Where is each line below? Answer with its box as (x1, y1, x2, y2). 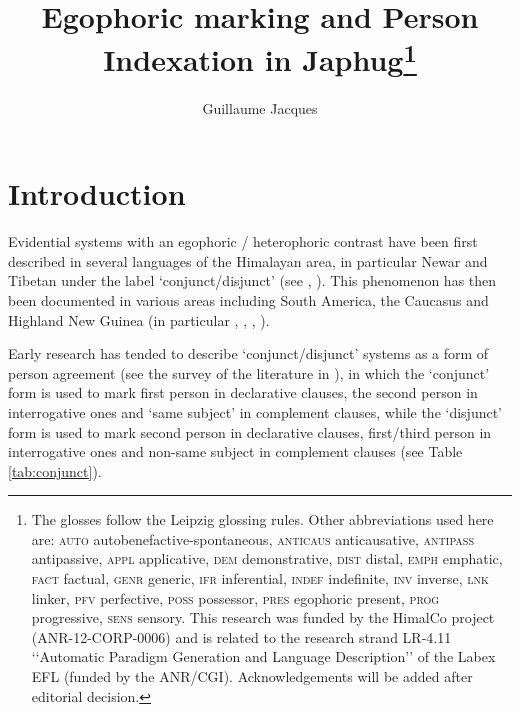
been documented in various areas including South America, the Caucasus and (8, 289, 489, 310)
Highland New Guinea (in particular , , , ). (8, 309, 270, 330)
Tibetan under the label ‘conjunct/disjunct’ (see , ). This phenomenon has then (8, 270, 497, 291)
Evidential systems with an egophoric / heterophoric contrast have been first (8, 231, 478, 252)
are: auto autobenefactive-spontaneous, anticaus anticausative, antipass (31, 528, 474, 549)
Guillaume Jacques (202, 97, 318, 118)
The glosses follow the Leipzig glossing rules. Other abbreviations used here (31, 509, 494, 530)
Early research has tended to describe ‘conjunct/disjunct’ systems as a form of (8, 343, 489, 364)
